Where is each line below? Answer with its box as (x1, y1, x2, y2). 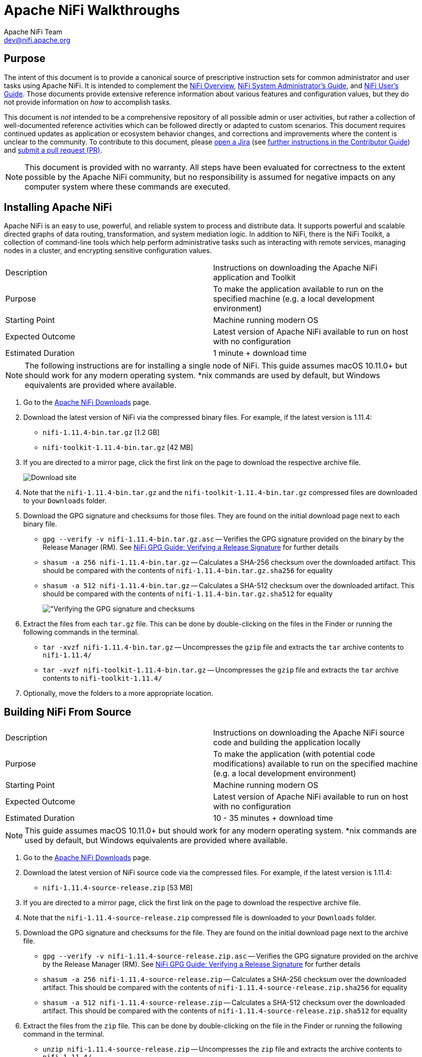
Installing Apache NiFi (4, 201, 112, 214)
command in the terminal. (23, 1030, 105, 1039)
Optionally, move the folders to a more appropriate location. (23, 689, 213, 698)
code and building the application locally (213, 737, 360, 748)
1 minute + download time (213, 348, 307, 358)
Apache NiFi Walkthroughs (4, 2, 180, 18)
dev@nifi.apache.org (4, 35, 71, 44)
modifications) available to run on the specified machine (213, 759, 418, 769)
